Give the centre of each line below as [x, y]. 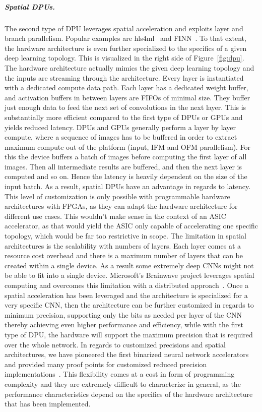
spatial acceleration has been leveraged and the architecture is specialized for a [126, 295]
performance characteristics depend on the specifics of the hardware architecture [129, 394]
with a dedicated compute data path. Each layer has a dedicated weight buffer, [126, 87]
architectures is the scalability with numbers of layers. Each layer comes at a [123, 245]
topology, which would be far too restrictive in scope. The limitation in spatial [125, 236]
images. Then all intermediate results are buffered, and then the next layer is [123, 166]
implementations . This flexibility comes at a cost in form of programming [120, 374]
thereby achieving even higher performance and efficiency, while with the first [124, 325]
